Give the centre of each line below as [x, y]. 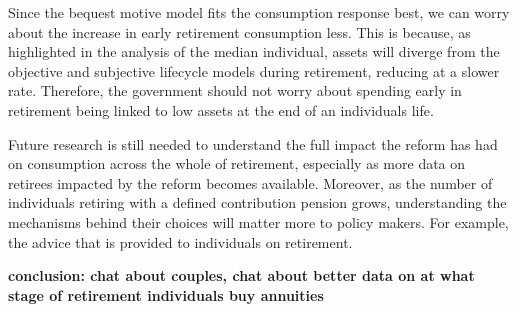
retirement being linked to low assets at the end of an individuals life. [221, 109]
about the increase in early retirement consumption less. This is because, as [239, 31]
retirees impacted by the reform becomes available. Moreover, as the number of [250, 182]
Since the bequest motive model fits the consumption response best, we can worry [259, 12]
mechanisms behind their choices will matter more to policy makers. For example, [258, 221]
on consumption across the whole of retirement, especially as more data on [237, 163]
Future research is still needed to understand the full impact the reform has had [253, 143]
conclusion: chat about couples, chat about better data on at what [241, 275]
